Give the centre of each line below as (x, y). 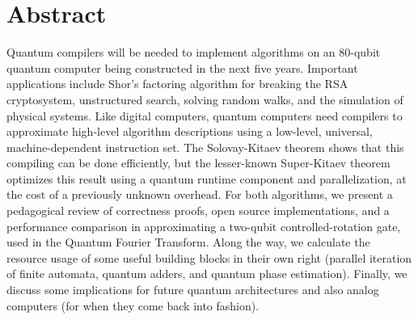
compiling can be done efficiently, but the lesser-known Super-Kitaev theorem (198, 163)
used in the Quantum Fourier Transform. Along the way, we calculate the (188, 242)
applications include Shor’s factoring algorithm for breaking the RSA (177, 84)
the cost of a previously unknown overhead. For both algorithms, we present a (200, 194)
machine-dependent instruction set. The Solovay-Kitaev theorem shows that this (205, 147)
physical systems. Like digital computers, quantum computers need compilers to (205, 115)
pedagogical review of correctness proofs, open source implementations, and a (198, 211)
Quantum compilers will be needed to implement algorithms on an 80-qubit (194, 52)
